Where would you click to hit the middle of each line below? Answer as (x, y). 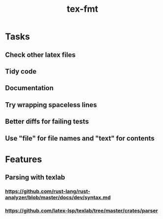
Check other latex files (41, 55)
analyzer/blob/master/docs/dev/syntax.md (58, 197)
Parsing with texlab (35, 178)
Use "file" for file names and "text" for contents (80, 138)
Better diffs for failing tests (47, 122)
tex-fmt (82, 9)
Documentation (29, 88)
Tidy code (21, 71)
